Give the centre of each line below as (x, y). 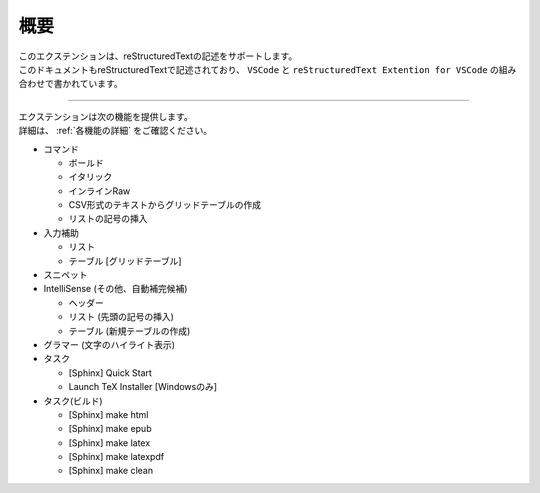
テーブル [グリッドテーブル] (125, 261)
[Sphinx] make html (108, 414)
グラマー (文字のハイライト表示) (109, 344)
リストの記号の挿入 (108, 219)
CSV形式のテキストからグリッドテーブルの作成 (165, 205)
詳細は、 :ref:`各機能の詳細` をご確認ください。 (115, 131)
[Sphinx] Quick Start (110, 372)
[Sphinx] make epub (110, 429)
